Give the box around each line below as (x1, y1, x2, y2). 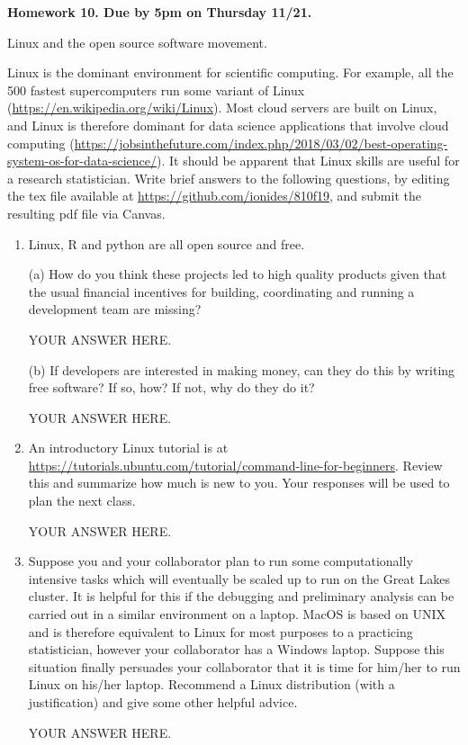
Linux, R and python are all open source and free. (28, 234, 305, 253)
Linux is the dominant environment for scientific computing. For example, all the (7, 63, 454, 82)
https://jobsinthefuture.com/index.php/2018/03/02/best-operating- (74, 133, 448, 152)
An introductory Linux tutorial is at (28, 438, 229, 457)
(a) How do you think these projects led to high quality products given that (28, 265, 447, 283)
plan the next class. (28, 491, 136, 510)
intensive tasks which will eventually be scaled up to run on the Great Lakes (28, 569, 450, 588)
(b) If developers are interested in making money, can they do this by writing (28, 360, 455, 379)
